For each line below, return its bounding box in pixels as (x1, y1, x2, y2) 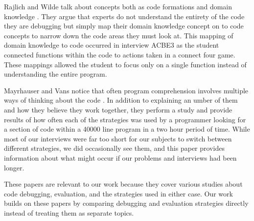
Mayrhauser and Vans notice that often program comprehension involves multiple (4, 85, 249, 95)
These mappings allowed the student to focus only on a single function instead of (4, 59, 247, 69)
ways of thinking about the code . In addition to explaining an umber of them (4, 95, 238, 105)
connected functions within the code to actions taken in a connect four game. (4, 49, 235, 59)
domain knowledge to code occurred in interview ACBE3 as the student (4, 40, 219, 50)
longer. (4, 162, 24, 172)
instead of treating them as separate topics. (4, 207, 134, 218)
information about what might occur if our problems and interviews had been (4, 152, 237, 163)
